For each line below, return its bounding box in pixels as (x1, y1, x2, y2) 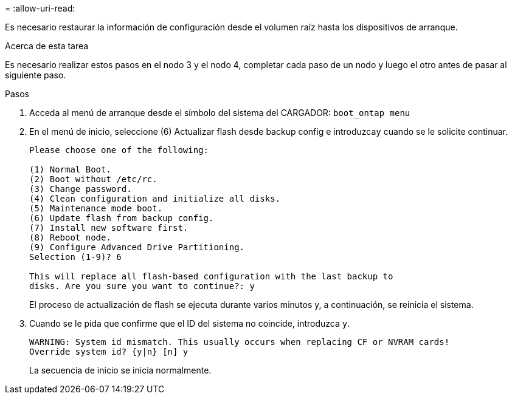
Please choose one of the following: (29, 145, 209, 155)
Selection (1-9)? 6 (29, 252, 122, 262)
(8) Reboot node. (29, 233, 111, 242)
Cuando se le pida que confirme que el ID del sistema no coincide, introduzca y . (29, 318, 350, 329)
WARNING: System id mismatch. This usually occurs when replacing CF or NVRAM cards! (29, 337, 450, 347)
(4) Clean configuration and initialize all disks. (29, 194, 281, 203)
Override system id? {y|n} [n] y (29, 347, 189, 356)
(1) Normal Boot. (29, 165, 111, 174)
